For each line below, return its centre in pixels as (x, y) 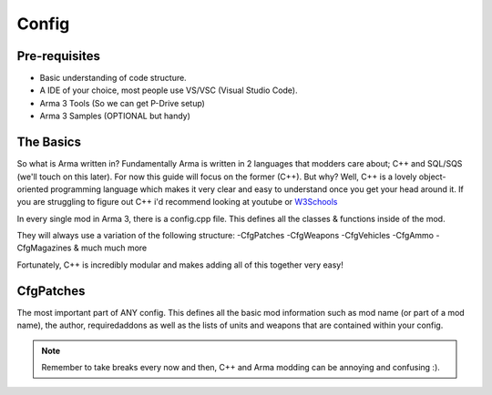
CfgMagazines (44, 248)
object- (432, 177)
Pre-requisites (58, 56)
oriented (33, 189)
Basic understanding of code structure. (113, 78)
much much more (114, 248)
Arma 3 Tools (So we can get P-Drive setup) (122, 103)
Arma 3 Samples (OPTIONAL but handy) (115, 116)
